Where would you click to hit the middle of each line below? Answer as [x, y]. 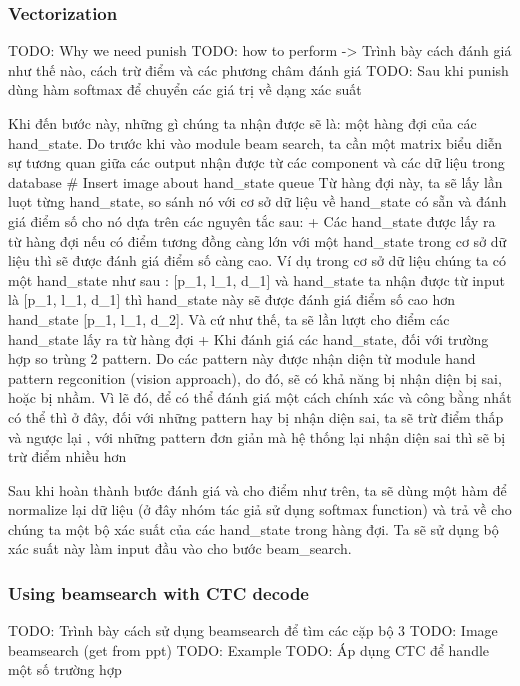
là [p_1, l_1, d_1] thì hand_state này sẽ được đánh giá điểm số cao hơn [232, 299]
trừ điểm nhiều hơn [67, 456]
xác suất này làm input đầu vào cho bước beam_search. [180, 548]
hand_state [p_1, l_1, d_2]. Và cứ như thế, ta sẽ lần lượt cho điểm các [229, 318]
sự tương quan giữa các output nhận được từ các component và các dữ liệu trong [256, 162]
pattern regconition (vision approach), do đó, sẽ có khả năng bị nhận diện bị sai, [255, 377]
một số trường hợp [65, 669]
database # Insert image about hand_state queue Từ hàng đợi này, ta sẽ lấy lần [255, 181]
